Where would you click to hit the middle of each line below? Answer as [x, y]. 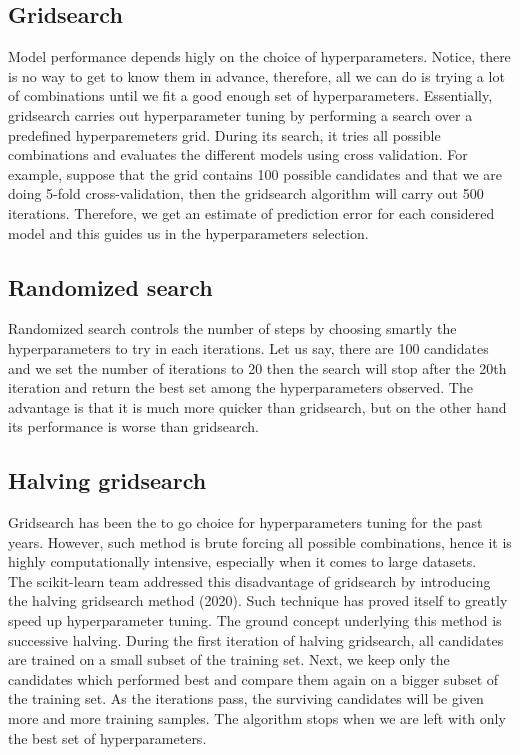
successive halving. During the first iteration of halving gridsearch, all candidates [256, 639]
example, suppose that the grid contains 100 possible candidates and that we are [255, 173]
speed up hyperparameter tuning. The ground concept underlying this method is [255, 620]
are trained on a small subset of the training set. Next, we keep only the [229, 659]
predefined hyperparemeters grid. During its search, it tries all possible [224, 134]
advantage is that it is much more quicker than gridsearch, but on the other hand [257, 406]
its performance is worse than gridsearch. [133, 426]
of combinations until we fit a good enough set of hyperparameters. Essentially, [250, 95]
